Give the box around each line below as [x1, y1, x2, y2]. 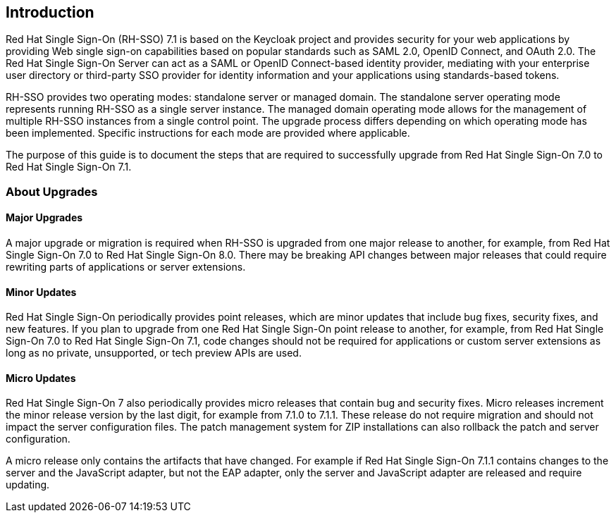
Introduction [6, 4, 94, 21]
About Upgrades [6, 184, 98, 199]
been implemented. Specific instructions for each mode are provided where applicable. [6, 127, 410, 140]
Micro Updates [6, 371, 76, 384]
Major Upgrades [6, 211, 83, 224]
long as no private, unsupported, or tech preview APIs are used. [6, 347, 302, 359]
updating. [6, 479, 50, 491]
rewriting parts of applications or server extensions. [6, 261, 246, 273]
